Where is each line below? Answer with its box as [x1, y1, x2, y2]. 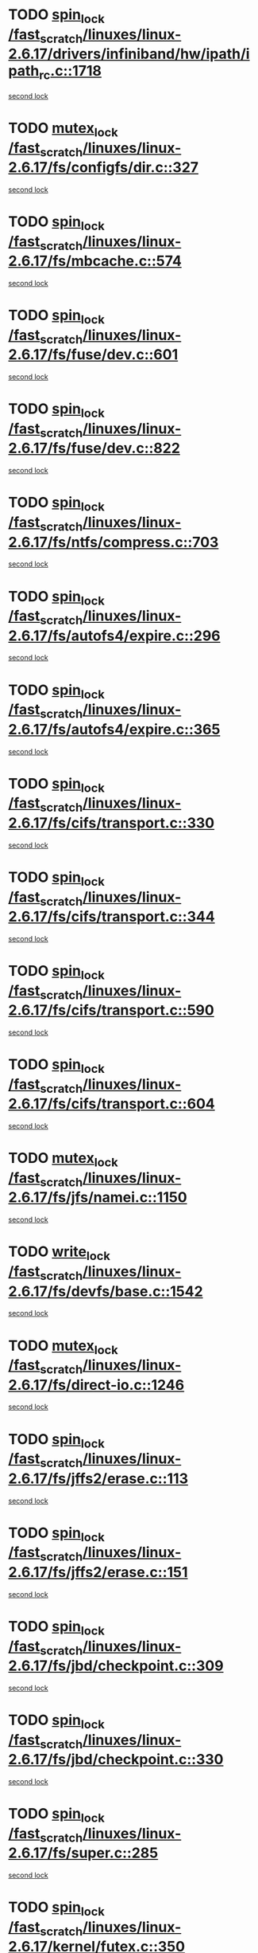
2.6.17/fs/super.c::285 [8, 1844, 159, 1862]
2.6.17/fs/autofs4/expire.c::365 [8, 720, 221, 738]
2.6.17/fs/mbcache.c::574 [8, 252, 183, 270]
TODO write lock [8, 1243, 111, 1263]
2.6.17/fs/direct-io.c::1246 [8, 1376, 185, 1394]
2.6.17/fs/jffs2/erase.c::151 [8, 1563, 188, 1581]
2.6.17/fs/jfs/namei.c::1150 [8, 1188, 188, 1207]
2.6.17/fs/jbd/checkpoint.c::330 [8, 1751, 224, 1769]
